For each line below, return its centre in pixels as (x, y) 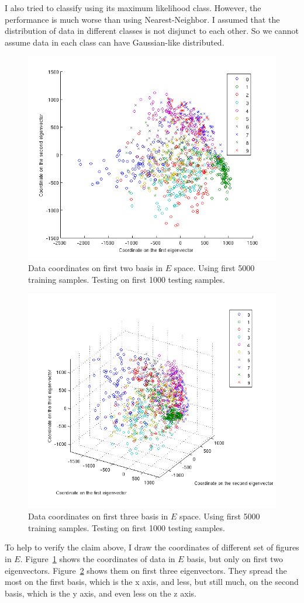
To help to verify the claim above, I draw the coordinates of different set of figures (152, 547)
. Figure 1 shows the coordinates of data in (98, 558)
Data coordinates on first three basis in (98, 516)
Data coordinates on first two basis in (96, 268)
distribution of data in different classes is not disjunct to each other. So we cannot (152, 31)
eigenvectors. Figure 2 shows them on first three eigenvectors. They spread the (146, 570)
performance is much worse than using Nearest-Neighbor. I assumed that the (142, 19)
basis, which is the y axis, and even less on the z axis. (101, 593)
